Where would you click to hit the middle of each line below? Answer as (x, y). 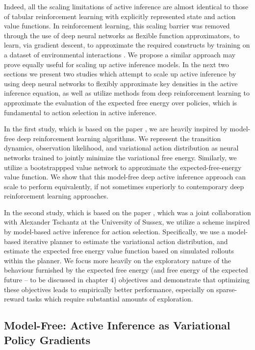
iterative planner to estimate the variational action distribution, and (125, 241)
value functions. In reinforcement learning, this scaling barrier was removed (117, 26)
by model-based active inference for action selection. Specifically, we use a (115, 232)
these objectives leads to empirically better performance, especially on (109, 289)
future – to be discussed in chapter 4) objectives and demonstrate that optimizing (127, 280)
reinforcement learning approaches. (56, 196)
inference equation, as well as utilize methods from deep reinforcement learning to (127, 93)
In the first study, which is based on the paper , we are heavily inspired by (116, 129)
